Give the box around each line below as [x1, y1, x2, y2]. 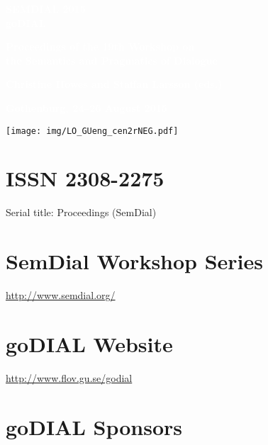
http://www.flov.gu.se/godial [6, 370, 133, 385]
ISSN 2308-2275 [6, 164, 164, 193]
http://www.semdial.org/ [6, 288, 116, 303]
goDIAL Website [6, 329, 173, 358]
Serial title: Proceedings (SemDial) [6, 205, 157, 220]
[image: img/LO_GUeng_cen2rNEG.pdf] [6, 125, 179, 136]
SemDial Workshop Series [6, 247, 264, 276]
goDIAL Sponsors [6, 412, 183, 441]
